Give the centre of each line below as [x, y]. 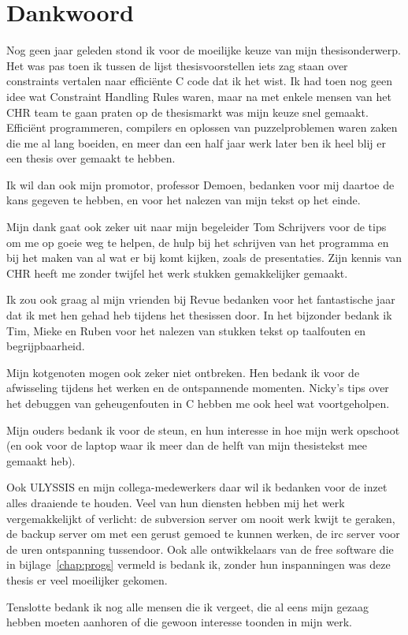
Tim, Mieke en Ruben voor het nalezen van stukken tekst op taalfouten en [186, 330]
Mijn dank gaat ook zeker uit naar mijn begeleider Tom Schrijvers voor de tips [197, 227]
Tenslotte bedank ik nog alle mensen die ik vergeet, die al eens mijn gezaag [187, 606]
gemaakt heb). [41, 460]
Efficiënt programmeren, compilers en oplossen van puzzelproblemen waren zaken [202, 127]
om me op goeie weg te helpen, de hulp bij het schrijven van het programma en [198, 242]
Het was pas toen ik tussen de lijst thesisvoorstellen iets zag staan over [177, 65]
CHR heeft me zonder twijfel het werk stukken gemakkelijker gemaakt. [177, 273]
